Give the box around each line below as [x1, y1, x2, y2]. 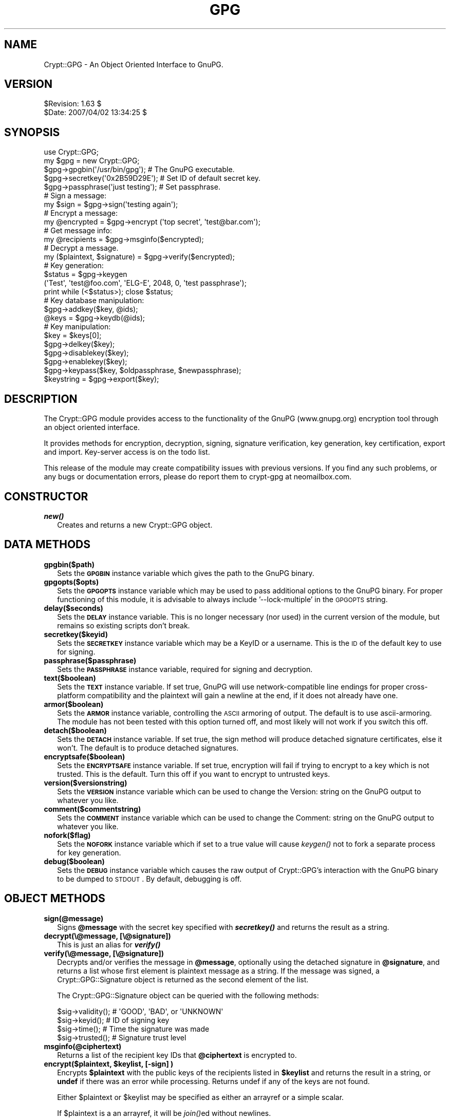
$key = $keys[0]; [44, 331, 102, 340]
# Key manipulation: [44, 322, 111, 331]
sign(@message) [44, 913, 104, 923]
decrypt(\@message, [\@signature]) [44, 931, 171, 940]
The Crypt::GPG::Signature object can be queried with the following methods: [57, 991, 319, 1000]
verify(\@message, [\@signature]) [44, 948, 164, 958]
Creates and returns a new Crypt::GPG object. [57, 520, 213, 529]
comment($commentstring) [44, 804, 141, 813]
